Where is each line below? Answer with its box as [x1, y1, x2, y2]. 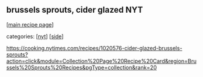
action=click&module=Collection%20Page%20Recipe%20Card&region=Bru [6, 57, 197, 64]
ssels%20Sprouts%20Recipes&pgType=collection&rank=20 [6, 64, 157, 71]
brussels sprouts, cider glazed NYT [6, 5, 143, 15]
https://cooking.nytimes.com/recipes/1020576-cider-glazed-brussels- [6, 44, 182, 52]
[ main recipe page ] [6, 21, 54, 28]
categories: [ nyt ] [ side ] [6, 33, 64, 40]
